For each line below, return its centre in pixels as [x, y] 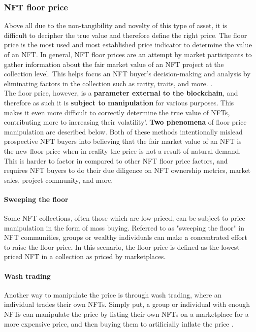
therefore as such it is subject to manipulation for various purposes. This [119, 102]
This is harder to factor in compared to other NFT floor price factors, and [116, 160]
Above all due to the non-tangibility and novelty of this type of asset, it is [116, 25]
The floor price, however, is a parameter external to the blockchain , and [121, 93]
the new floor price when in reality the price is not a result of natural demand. [123, 150]
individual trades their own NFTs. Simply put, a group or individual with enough [127, 304]
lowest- [232, 247]
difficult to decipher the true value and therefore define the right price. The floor [126, 35]
